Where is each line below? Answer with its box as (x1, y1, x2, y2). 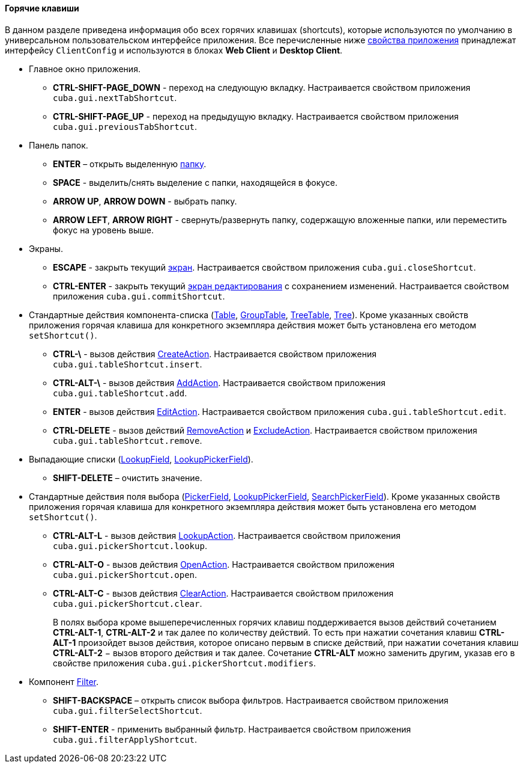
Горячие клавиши (5, 3, 79, 13)
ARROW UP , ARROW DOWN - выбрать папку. (53, 195, 237, 206)
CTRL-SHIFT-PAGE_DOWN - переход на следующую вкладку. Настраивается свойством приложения (53, 82, 471, 93)
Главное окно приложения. (29, 63, 141, 74)
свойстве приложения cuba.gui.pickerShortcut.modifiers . (53, 657, 316, 668)
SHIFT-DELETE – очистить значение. (53, 472, 202, 483)
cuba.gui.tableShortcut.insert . (53, 358, 202, 369)
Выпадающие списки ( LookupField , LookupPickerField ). (29, 453, 253, 464)
